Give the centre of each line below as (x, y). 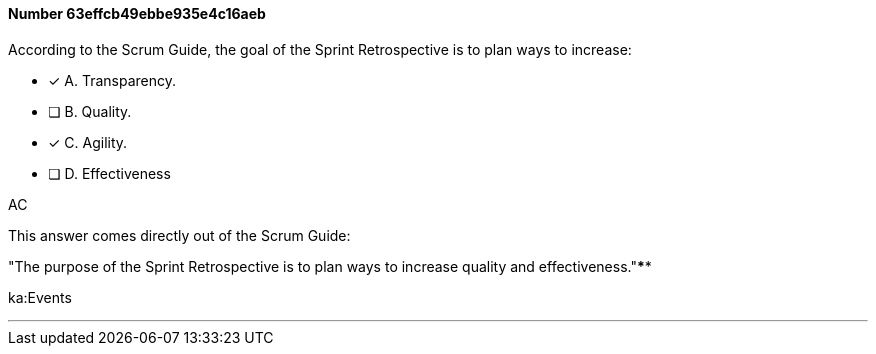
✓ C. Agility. (88, 142)
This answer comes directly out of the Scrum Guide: (179, 235)
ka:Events (40, 297)
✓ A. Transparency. (112, 80)
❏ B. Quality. (90, 111)
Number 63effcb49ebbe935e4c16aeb (137, 13)
